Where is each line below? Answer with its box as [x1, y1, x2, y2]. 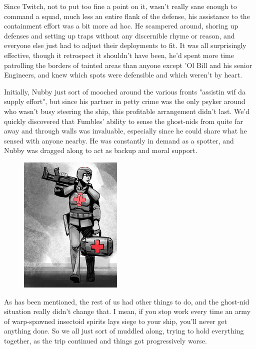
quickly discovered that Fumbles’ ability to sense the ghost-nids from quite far [4, 115, 243, 126]
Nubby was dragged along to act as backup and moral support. [4, 145, 197, 155]
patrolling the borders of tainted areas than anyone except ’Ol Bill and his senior [4, 59, 252, 70]
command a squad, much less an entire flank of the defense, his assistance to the [4, 10, 250, 21]
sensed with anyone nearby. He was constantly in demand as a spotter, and [4, 135, 234, 145]
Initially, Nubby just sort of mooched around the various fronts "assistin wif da [4, 86, 246, 96]
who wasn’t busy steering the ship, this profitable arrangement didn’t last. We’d [4, 105, 250, 116]
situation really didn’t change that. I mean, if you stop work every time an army [4, 306, 251, 316]
